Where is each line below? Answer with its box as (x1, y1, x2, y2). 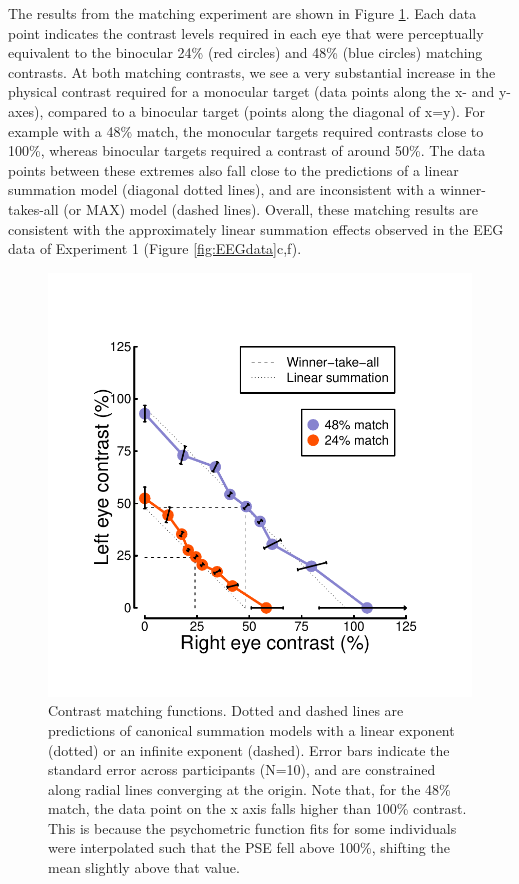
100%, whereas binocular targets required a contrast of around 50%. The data (8, 140, 486, 161)
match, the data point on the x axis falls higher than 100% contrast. (48, 798, 467, 819)
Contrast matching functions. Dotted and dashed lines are (48, 700, 404, 721)
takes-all (8, 198, 59, 219)
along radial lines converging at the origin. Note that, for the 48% (48, 778, 451, 799)
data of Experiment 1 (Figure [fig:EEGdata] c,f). (8, 238, 302, 259)
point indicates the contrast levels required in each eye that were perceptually (8, 22, 484, 43)
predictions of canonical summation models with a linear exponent (48, 719, 455, 740)
